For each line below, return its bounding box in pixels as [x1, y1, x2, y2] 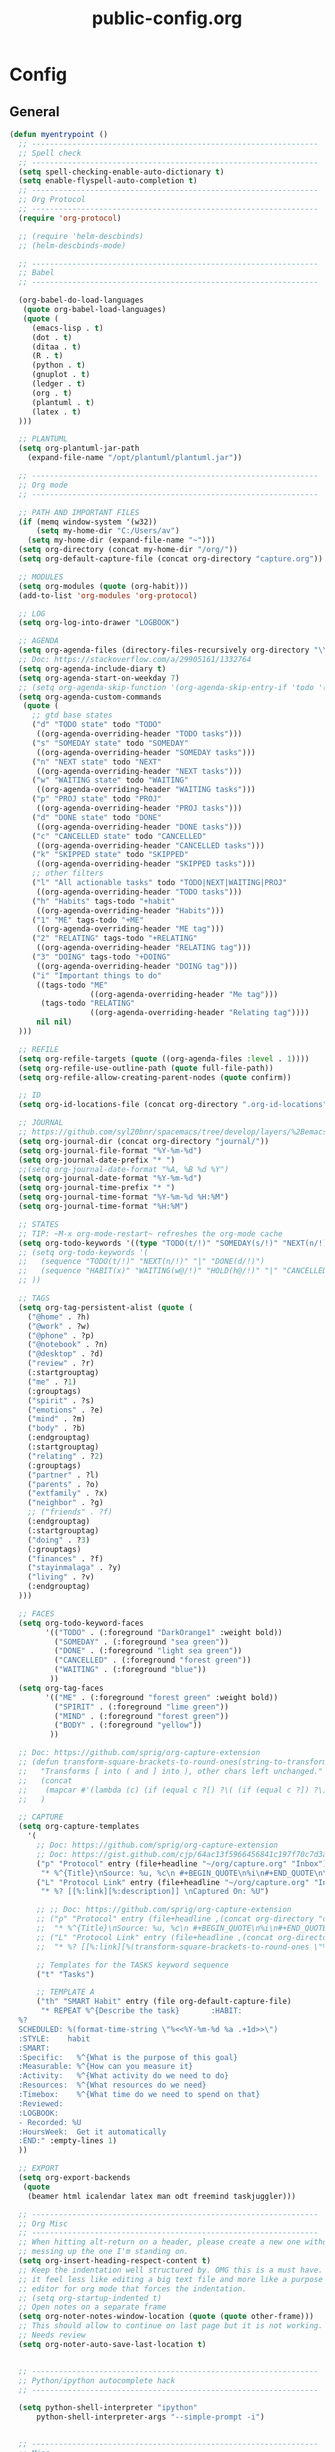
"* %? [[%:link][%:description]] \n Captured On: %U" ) [40, 1887, 270, 1897]
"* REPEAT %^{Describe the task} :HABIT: [40, 2006, 243, 2016]
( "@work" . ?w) [27, 1321, 91, 1331]
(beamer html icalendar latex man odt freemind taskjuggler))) [27, 2191, 297, 2201]
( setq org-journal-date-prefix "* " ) [18, 1155, 176, 1165]
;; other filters [31, 868, 104, 879]
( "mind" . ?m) [27, 1414, 86, 1424]
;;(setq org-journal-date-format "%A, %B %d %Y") [18, 1164, 229, 1174]
